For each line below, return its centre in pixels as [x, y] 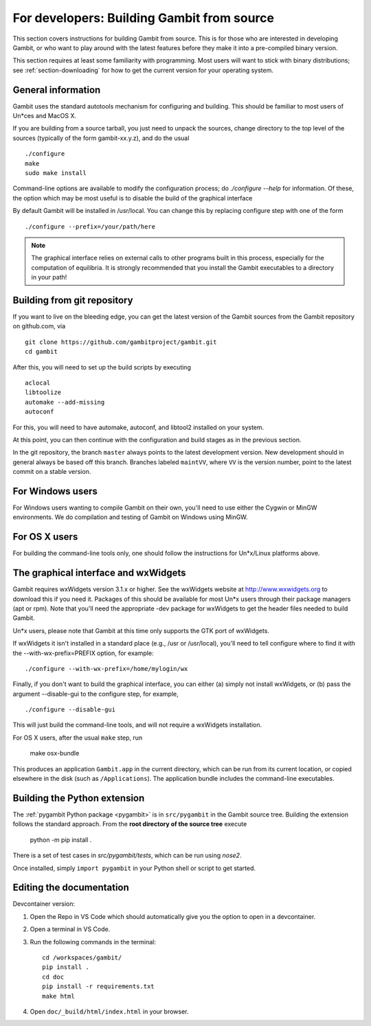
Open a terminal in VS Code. [70, 929]
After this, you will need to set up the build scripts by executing [102, 367]
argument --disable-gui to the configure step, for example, [95, 694]
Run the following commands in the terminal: [93, 942]
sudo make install [56, 173]
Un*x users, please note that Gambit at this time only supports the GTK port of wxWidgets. [141, 630]
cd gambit [41, 352]
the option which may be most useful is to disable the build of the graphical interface [133, 198]
